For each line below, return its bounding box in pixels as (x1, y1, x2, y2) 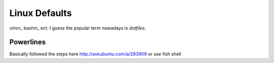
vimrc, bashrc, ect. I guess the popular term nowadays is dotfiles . (9, 25, 147, 31)
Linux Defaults (9, 7, 72, 18)
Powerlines (9, 38, 46, 46)
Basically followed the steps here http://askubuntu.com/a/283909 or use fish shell (9, 51, 181, 57)
